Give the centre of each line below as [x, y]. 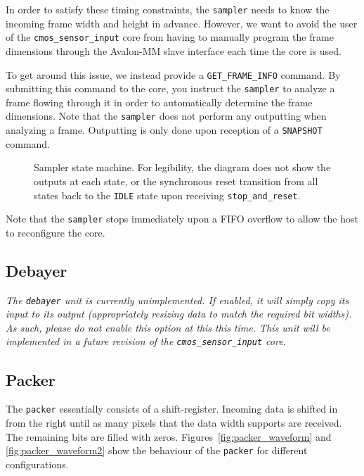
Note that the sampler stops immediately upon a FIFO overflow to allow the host [182, 219]
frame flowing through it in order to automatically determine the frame [159, 102]
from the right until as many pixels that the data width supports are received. [174, 422]
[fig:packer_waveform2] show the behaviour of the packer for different [157, 450]
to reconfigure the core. [56, 232]
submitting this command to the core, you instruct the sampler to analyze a [170, 88]
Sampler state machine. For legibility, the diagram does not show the [182, 167]
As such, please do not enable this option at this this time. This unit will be [168, 327]
